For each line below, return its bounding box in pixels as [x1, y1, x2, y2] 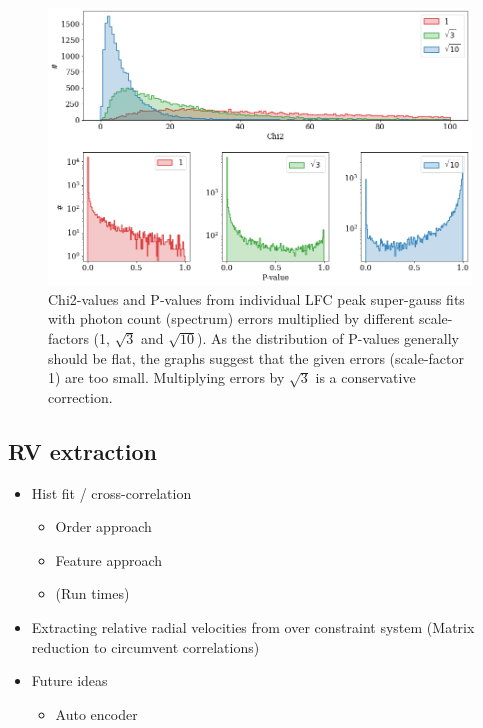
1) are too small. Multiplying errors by [48, 367, 285, 388]
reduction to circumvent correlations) [31, 636, 260, 657]
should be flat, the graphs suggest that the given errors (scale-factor [48, 347, 464, 368]
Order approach [55, 516, 152, 537]
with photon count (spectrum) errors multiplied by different [48, 308, 415, 329]
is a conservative [315, 367, 416, 388]
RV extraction [8, 435, 157, 466]
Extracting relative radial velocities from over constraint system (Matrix [31, 617, 475, 638]
